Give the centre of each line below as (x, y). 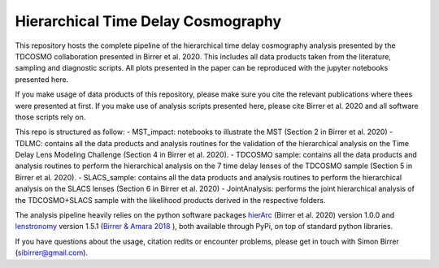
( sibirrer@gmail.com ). (52, 253)
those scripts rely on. (50, 117)
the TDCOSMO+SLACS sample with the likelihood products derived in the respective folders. (170, 200)
